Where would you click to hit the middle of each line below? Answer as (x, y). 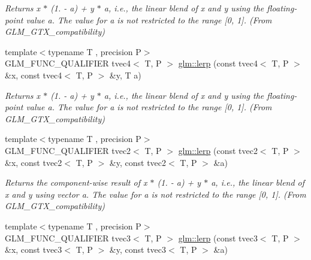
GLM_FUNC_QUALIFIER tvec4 (68, 63)
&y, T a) (125, 75)
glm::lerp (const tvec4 (218, 63)
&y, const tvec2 (138, 162)
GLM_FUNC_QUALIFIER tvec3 (68, 238)
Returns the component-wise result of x (76, 182)
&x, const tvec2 (34, 162)
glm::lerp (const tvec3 (218, 238)
